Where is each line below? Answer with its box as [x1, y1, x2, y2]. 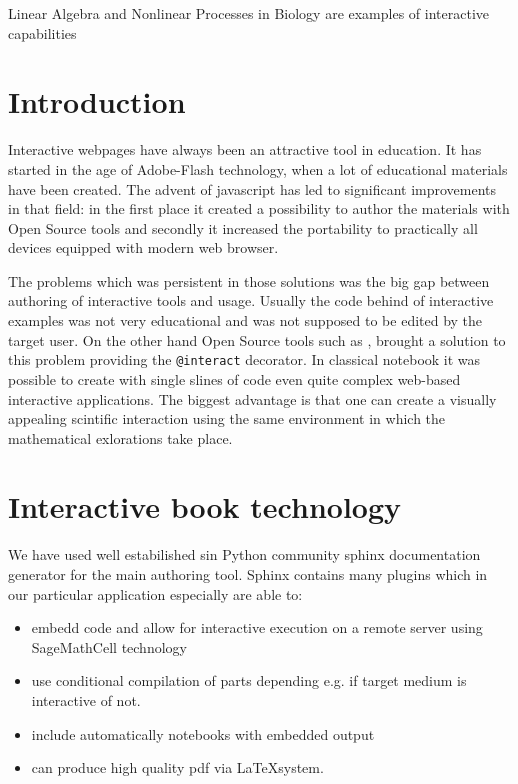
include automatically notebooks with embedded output [31, 723, 375, 744]
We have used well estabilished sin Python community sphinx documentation [8, 544, 481, 565]
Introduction [8, 81, 186, 122]
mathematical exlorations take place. [8, 427, 233, 448]
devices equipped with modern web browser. [8, 237, 279, 258]
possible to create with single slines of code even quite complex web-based [8, 368, 461, 389]
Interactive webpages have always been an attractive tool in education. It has [8, 139, 482, 160]
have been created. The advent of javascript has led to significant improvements [8, 178, 497, 199]
